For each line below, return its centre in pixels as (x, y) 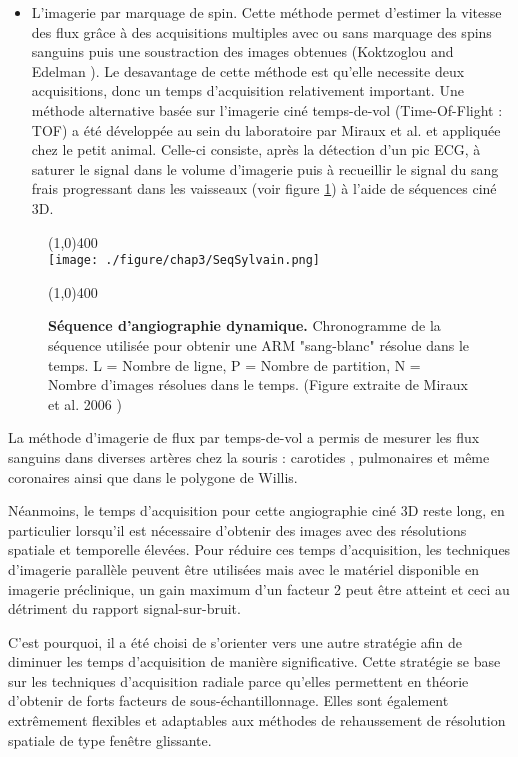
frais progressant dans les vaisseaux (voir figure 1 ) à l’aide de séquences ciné (264, 188)
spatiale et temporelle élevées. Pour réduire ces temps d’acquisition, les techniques (259, 549)
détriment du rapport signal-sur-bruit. (124, 608)
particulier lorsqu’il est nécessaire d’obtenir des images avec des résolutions (237, 529)
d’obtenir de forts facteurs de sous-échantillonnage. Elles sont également (228, 700)
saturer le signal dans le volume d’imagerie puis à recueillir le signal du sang (265, 168)
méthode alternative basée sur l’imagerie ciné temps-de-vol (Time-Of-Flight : (267, 109)
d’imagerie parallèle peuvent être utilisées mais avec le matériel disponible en (243, 568)
